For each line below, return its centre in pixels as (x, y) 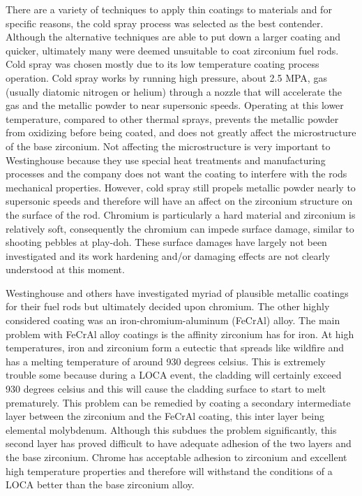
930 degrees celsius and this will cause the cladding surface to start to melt (166, 389)
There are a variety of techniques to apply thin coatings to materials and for (169, 9)
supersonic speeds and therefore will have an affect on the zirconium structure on (179, 201)
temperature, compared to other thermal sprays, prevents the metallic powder (172, 118)
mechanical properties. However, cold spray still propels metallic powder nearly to (181, 187)
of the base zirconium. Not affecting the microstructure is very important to (168, 146)
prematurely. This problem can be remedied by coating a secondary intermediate (178, 402)
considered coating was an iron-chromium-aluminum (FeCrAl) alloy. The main (173, 320)
